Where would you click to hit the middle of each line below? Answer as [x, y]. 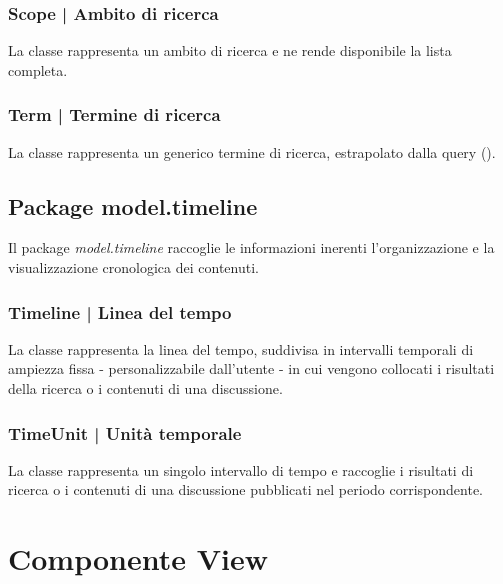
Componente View [138, 558]
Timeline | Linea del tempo [120, 311]
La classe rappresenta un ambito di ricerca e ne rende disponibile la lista [230, 50]
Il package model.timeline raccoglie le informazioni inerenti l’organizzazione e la [251, 247]
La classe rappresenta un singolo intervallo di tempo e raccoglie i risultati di [241, 469]
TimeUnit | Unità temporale [125, 432]
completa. [38, 69]
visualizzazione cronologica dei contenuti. [133, 267]
